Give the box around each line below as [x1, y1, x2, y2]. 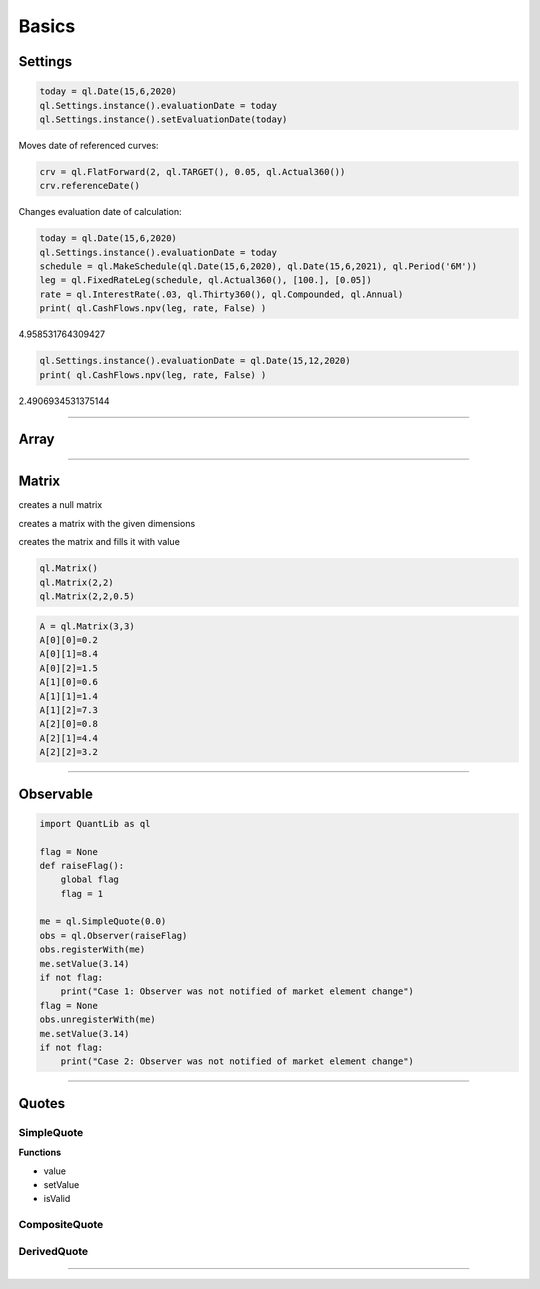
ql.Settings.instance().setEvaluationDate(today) [39, 113, 288, 125]
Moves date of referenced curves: [18, 139, 159, 151]
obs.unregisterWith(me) [39, 1014, 157, 1025]
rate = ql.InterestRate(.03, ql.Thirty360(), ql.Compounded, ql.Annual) [39, 288, 404, 300]
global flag [60, 874, 120, 885]
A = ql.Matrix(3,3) [39, 620, 135, 632]
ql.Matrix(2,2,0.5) [39, 591, 135, 602]
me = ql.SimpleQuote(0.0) [39, 916, 167, 927]
